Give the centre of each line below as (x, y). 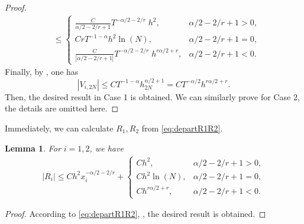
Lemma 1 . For (33, 148)
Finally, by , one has (42, 72)
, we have (106, 148)
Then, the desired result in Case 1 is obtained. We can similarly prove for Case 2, (152, 96)
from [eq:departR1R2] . (182, 128)
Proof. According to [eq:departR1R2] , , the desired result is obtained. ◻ (135, 214)
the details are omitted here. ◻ (62, 108)
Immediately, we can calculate (59, 128)
